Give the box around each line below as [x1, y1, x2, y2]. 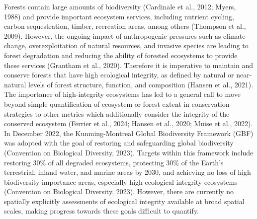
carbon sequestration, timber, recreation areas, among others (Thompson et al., [4, 21, 246, 31]
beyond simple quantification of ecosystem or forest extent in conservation [4, 98, 230, 109]
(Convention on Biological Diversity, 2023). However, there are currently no [4, 186, 234, 197]
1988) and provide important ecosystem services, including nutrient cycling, [4, 11, 234, 21]
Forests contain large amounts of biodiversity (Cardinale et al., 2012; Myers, [4, 1, 236, 11]
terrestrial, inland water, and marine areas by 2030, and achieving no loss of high [4, 167, 251, 177]
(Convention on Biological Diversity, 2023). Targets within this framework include [4, 147, 254, 157]
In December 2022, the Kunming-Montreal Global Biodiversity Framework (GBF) [4, 128, 254, 138]
